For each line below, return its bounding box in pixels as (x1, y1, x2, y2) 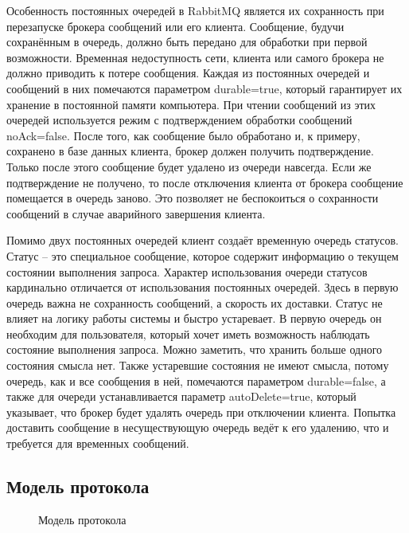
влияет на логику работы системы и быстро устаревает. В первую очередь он (6, 310, 382, 327)
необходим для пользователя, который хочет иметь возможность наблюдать (6, 325, 370, 342)
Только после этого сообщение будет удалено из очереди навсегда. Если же (6, 158, 372, 174)
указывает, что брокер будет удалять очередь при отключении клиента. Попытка (6, 403, 396, 420)
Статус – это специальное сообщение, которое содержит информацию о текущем (6, 247, 399, 264)
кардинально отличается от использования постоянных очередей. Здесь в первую (6, 279, 399, 296)
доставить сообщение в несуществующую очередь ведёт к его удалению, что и (6, 419, 389, 436)
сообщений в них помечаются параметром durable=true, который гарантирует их (6, 80, 403, 96)
